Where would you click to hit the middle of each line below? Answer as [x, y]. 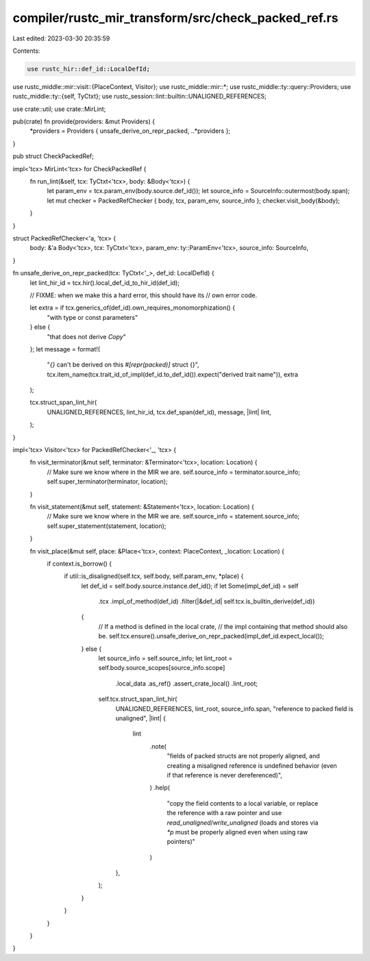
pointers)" [181, 842]
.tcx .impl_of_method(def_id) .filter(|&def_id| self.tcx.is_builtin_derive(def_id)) [207, 601]
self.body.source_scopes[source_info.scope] [162, 668]
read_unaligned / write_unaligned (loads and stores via [243, 823]
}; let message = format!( [65, 349]
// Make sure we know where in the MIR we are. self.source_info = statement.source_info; [173, 516]
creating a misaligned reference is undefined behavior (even [252, 765]
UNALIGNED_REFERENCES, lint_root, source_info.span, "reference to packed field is [234, 708]
